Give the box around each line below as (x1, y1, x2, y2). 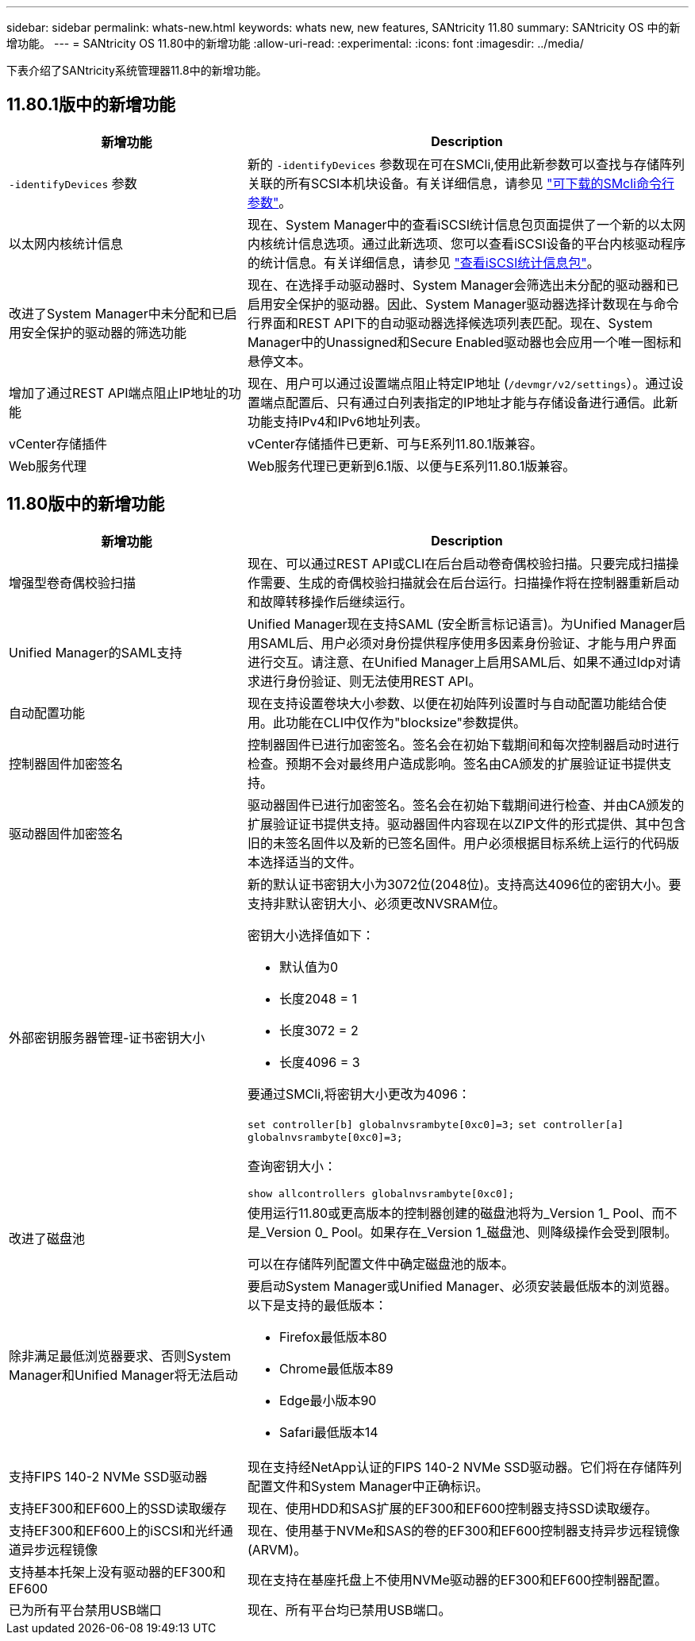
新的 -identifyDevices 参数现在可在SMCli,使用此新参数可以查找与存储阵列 (247, 156, 685, 172)
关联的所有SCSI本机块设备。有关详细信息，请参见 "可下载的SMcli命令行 (247, 175, 674, 191)
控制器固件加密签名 (9, 755, 124, 772)
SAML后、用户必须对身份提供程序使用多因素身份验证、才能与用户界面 (259, 634, 677, 651)
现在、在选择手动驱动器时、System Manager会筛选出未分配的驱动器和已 (247, 276, 679, 293)
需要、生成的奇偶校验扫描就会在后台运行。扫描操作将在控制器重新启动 (259, 574, 679, 591)
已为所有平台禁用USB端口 (9, 1601, 162, 1618)
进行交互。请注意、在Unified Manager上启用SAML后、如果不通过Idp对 (247, 653, 669, 670)
